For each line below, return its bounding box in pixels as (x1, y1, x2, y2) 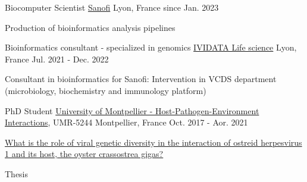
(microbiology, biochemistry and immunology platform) (5, 84, 206, 96)
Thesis (5, 167, 29, 180)
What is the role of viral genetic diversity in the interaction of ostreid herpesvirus (5, 136, 302, 148)
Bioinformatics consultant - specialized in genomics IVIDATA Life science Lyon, (5, 41, 297, 54)
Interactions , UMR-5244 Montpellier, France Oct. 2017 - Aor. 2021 (5, 116, 248, 128)
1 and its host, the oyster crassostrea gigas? (5, 148, 164, 160)
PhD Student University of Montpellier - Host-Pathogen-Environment (5, 104, 259, 117)
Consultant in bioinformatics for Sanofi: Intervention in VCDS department (5, 73, 277, 85)
